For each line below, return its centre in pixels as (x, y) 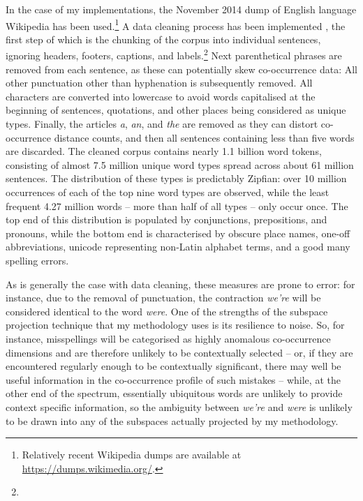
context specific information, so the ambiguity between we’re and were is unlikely (179, 406)
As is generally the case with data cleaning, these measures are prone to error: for (180, 284)
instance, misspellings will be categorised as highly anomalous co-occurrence (168, 338)
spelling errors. (37, 260)
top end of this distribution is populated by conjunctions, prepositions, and (166, 219)
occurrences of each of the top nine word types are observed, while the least (168, 192)
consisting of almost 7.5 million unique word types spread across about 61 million (180, 164)
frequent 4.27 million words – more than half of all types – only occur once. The (177, 205)
